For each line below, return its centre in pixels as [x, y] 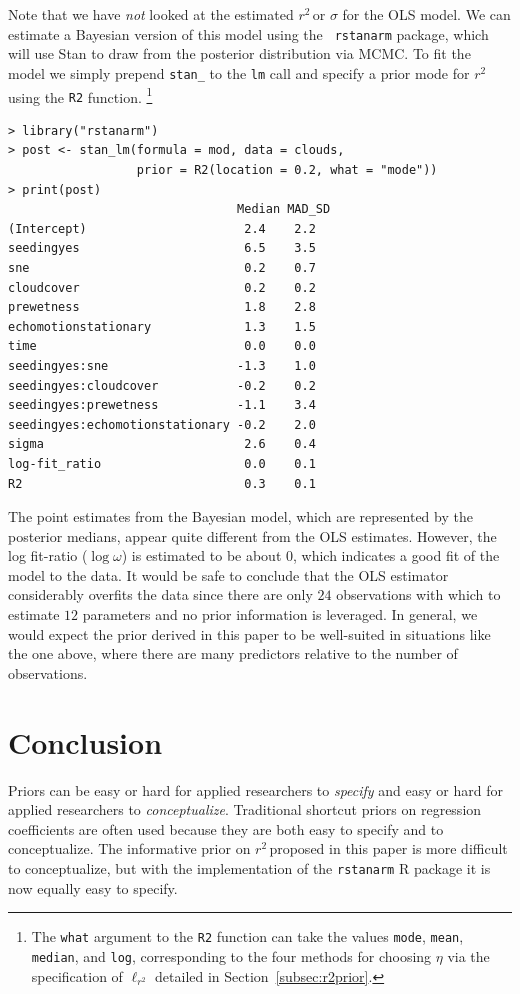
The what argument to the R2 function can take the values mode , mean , [247, 936]
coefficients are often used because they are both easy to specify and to [226, 828]
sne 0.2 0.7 [162, 267]
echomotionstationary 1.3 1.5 [162, 326]
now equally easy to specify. [93, 887]
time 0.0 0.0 [162, 346]
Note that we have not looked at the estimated [151, 14]
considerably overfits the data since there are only [160, 594]
